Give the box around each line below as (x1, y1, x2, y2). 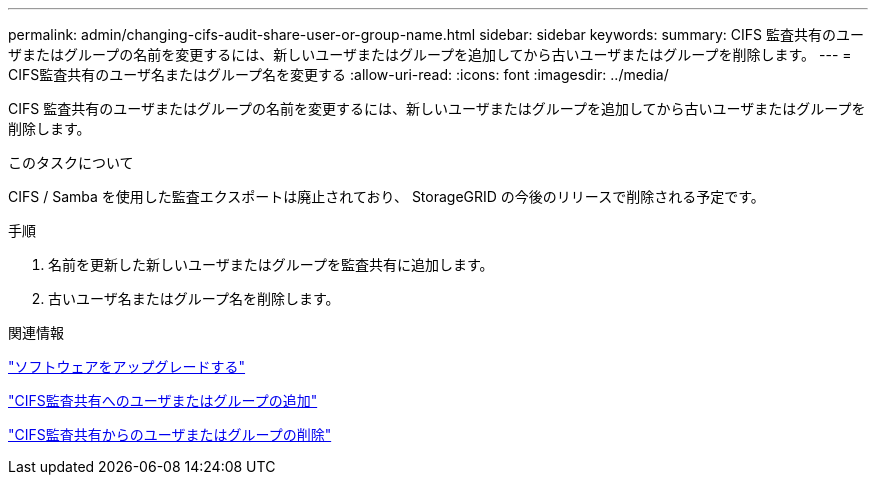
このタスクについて (8, 154, 134, 171)
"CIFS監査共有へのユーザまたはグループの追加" (8, 392, 318, 409)
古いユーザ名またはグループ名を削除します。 (48, 290, 340, 307)
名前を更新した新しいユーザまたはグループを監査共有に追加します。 (48, 256, 494, 273)
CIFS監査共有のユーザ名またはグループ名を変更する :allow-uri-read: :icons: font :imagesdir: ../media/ (8, 66, 669, 83)
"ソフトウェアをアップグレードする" (8, 358, 246, 375)
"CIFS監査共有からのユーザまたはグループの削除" (8, 426, 332, 443)
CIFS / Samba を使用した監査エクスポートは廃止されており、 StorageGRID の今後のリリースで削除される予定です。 (8, 188, 765, 205)
